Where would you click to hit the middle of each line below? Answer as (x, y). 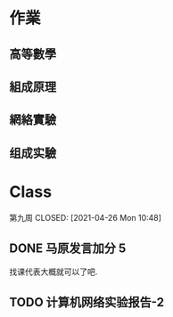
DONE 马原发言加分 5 (68, 249)
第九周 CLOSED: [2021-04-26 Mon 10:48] (86, 217)
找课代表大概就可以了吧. (54, 272)
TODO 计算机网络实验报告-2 (87, 302)
